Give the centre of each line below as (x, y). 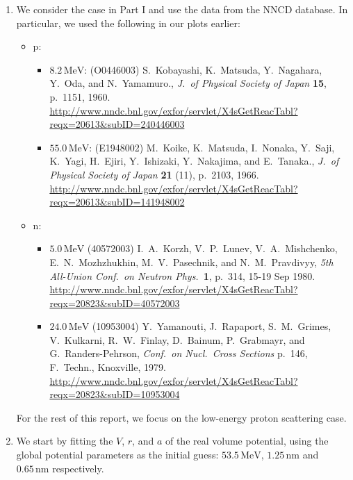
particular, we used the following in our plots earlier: (128, 23)
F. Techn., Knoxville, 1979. (108, 367)
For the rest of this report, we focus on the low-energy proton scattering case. (181, 417)
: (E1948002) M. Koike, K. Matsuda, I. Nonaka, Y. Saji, (212, 147)
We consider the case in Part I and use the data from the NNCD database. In (182, 9)
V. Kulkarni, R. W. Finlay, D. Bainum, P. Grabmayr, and (177, 339)
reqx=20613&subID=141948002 (117, 202)
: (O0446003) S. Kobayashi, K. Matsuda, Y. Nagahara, (203, 69)
